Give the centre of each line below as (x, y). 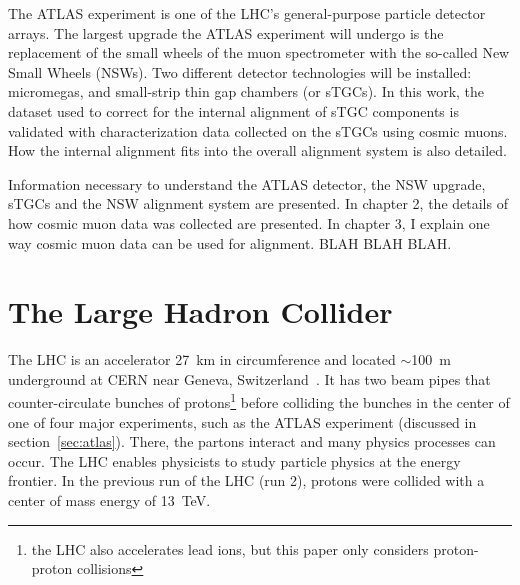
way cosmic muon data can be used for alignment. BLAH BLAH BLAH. (230, 242)
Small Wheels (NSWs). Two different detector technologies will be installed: (240, 71)
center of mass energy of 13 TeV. (109, 500)
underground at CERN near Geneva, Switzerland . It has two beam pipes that (249, 378)
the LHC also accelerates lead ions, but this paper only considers (230, 548)
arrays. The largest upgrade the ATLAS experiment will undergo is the (226, 32)
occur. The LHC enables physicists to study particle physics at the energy (234, 460)
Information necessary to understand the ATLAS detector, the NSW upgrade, (247, 183)
